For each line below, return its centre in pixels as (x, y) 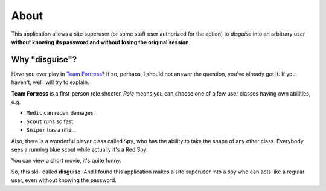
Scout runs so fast (50, 121)
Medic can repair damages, (61, 113)
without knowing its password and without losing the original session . (101, 42)
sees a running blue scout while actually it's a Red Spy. (79, 149)
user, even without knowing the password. (64, 180)
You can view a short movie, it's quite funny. (66, 161)
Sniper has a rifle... (51, 130)
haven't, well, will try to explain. (50, 82)
